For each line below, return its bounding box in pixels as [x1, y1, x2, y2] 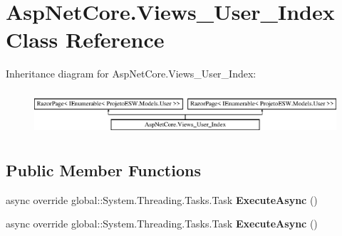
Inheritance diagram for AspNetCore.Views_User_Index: [6, 66, 256, 81]
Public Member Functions [6, 159, 201, 181]
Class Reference [6, 25, 165, 54]
